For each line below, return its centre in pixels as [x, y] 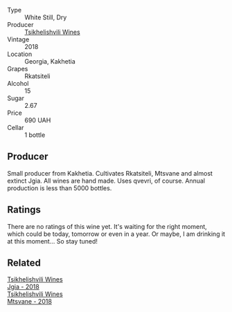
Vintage [18, 39]
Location [20, 54]
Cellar [16, 128]
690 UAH [38, 120]
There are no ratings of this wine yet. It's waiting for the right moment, [107, 226]
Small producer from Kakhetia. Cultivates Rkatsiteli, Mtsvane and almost [110, 173]
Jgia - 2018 [23, 287]
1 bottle [35, 135]
